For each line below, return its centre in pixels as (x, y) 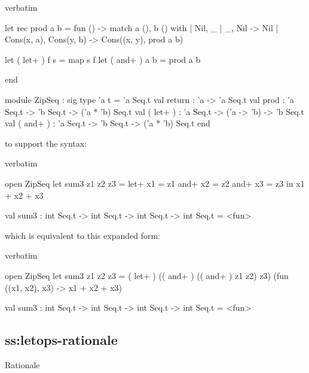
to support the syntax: (46, 143)
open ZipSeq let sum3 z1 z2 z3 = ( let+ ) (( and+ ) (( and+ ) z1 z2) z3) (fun (147, 275)
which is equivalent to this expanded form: (82, 235)
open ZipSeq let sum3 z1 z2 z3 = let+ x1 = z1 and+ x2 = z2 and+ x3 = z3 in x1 (155, 183)
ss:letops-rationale (61, 340)
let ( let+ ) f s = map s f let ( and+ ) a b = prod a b (103, 59)
